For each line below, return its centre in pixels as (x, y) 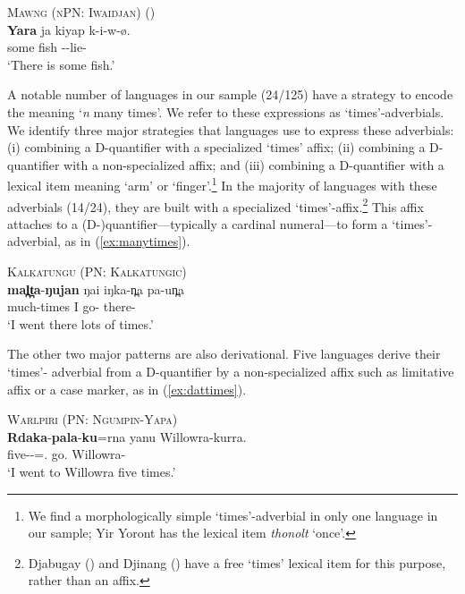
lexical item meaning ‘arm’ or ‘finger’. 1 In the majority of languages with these (222, 184)
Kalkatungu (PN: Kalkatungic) (97, 272)
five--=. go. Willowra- (67, 454)
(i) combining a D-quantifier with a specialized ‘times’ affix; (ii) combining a (216, 147)
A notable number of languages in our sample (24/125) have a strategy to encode (230, 94)
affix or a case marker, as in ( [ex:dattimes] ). (127, 389)
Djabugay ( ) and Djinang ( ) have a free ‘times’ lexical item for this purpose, (237, 562)
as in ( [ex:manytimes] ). (127, 241)
